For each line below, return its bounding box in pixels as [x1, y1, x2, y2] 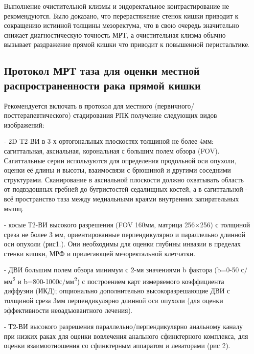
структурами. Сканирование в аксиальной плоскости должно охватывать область [4, 174, 244, 184]
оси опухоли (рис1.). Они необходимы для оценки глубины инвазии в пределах [4, 239, 241, 249]
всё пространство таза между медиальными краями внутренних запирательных [4, 193, 239, 203]
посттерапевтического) [4, 110, 71, 120]
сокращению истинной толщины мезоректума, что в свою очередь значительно [4, 20, 239, 30]
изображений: [4, 119, 45, 130]
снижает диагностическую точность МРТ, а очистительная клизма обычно [4, 29, 226, 40]
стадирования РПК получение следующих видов [73, 110, 217, 120]
